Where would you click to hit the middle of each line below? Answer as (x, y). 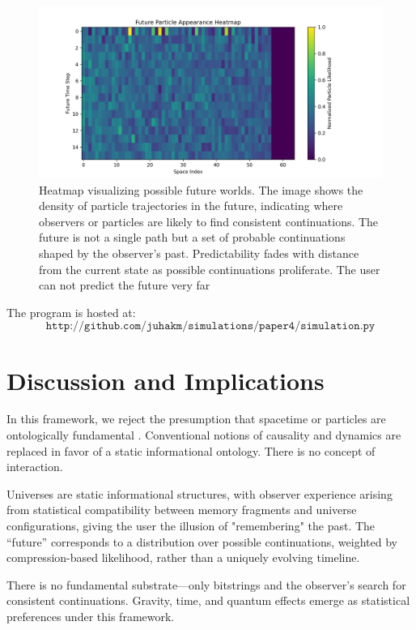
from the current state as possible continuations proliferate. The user (210, 269)
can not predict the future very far (125, 285)
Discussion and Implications (166, 380)
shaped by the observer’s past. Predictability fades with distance (199, 253)
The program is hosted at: (71, 312)
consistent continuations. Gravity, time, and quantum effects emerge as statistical (208, 600)
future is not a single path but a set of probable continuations (192, 237)
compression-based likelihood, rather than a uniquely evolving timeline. (183, 557)
